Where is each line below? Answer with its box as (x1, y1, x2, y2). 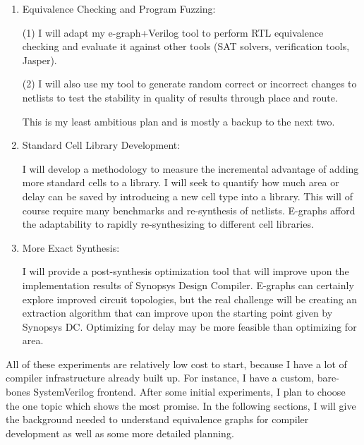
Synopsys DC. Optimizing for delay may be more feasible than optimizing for (22, 319, 357, 334)
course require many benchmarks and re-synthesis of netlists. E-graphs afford (22, 202, 356, 217)
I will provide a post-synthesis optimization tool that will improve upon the (22, 264, 349, 279)
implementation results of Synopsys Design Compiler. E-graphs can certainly (22, 277, 354, 292)
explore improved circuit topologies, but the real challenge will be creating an (22, 291, 358, 306)
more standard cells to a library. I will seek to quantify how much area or (22, 175, 339, 190)
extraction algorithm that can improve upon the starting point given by (22, 305, 333, 320)
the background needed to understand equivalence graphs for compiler (6, 412, 309, 427)
